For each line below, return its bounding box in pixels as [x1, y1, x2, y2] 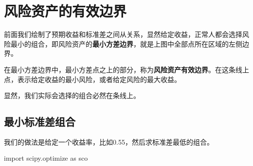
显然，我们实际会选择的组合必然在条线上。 [4, 90, 140, 100]
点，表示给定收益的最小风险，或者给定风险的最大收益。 [4, 74, 181, 84]
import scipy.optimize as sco [4, 153, 88, 163]
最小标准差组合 [4, 114, 75, 129]
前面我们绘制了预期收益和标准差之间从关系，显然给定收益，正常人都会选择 [4, 29, 242, 39]
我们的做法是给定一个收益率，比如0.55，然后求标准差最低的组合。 [4, 136, 214, 147]
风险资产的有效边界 [4, 1, 127, 21]
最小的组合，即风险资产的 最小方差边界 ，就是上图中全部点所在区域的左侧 [10, 38, 242, 49]
